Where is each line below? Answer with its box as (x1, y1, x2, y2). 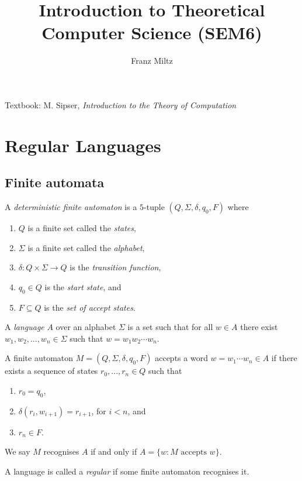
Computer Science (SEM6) (41, 20, 262, 44)
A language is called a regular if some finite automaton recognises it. (5, 465, 249, 477)
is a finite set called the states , (27, 222, 136, 234)
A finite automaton (5, 352, 74, 364)
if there (271, 352, 297, 364)
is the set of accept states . (44, 301, 136, 313)
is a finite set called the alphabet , (27, 241, 145, 253)
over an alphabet (55, 321, 116, 333)
